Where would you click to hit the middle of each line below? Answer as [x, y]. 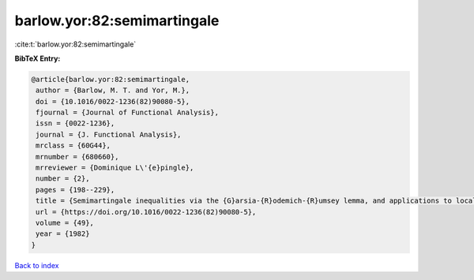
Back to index [37, 265]
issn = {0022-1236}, [75, 123]
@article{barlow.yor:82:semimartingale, [110, 79]
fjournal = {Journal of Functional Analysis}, [127, 113]
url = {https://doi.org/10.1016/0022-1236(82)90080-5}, [146, 212]
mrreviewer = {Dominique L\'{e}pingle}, [115, 168]
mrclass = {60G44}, [73, 146]
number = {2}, [63, 179]
